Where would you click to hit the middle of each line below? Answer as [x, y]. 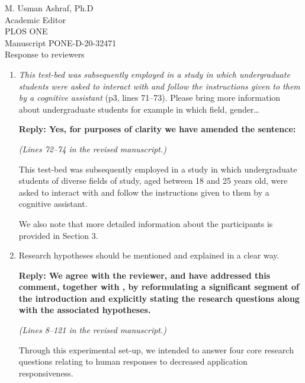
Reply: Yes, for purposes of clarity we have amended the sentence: [157, 129]
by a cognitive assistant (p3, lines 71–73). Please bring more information [150, 98]
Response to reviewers [45, 54]
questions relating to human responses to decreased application [133, 361]
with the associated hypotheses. [85, 310]
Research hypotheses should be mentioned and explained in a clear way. [149, 255]
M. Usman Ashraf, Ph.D [49, 8]
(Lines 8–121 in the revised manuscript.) [93, 330]
